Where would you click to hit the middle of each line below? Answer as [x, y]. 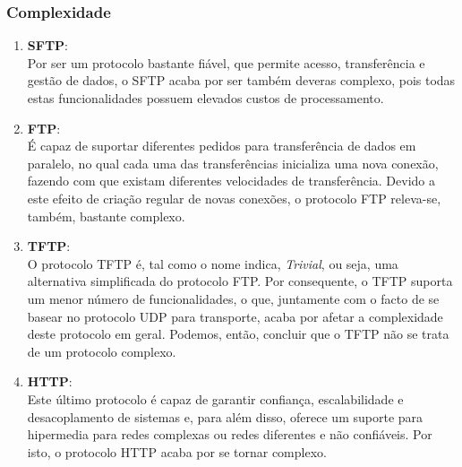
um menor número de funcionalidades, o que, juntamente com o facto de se [233, 298]
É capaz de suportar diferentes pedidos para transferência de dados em [222, 146]
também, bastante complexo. [106, 216]
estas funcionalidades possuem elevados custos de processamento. [205, 98]
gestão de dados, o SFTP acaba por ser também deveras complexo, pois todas [241, 80]
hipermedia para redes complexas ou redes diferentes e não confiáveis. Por [230, 434]
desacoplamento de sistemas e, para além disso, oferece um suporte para [225, 416]
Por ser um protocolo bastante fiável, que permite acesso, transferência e [226, 62]
